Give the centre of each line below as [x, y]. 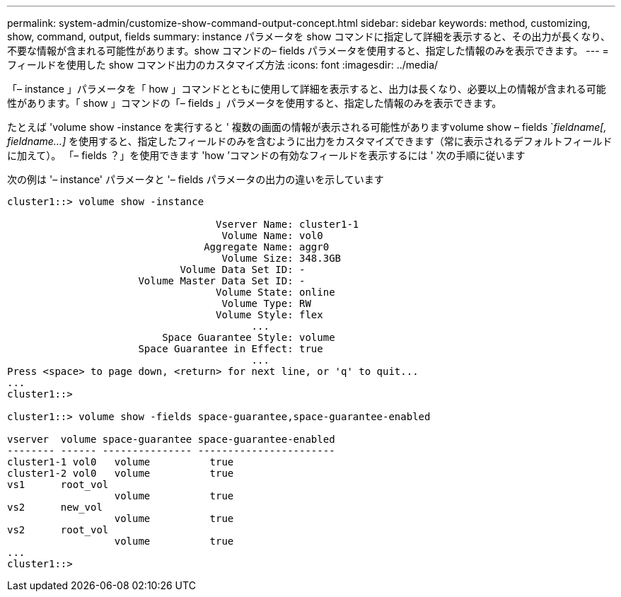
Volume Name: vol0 [272, 236]
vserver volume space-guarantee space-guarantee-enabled [171, 439]
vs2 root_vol [58, 530]
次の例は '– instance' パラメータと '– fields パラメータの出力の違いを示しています [196, 179]
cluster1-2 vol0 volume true [121, 473]
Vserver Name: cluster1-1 [288, 224]
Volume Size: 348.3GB [282, 258]
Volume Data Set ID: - [243, 269]
